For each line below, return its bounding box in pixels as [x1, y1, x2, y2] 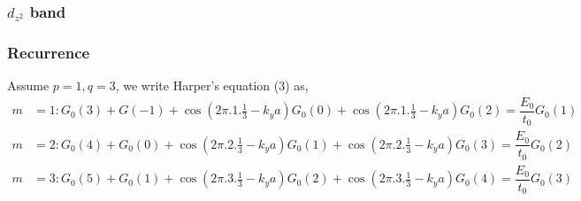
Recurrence [7, 41, 90, 63]
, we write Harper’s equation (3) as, [115, 76, 309, 95]
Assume [7, 76, 50, 95]
